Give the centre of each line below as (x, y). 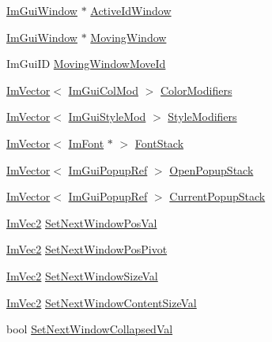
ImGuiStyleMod (107, 117)
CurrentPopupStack (217, 196)
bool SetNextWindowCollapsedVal (90, 329)
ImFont (86, 143)
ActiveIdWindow (131, 10)
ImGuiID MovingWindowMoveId (86, 64)
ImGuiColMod (103, 90)
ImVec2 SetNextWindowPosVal (82, 222)
